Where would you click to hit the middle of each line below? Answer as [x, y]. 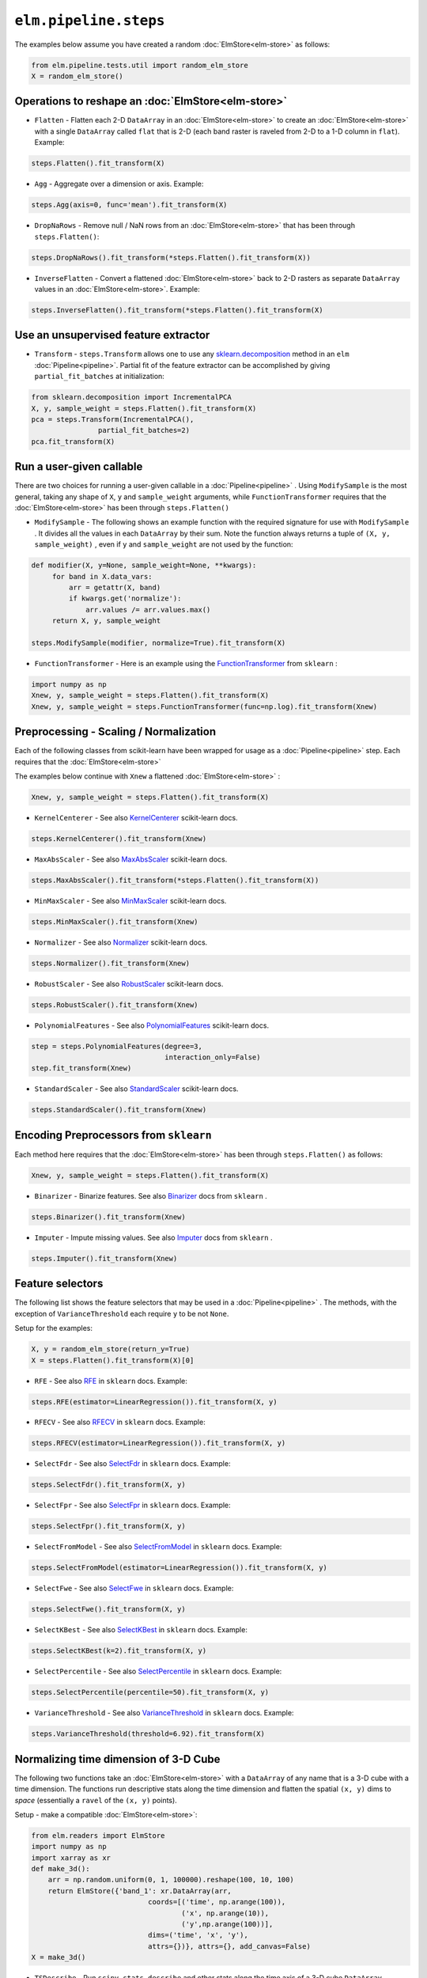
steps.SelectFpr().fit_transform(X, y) [108, 1526]
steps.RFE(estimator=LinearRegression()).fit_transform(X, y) [154, 1402]
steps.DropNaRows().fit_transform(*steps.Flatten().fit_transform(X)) [171, 258]
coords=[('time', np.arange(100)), [217, 1902]
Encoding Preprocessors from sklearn [113, 1135]
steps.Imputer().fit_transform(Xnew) [104, 1258]
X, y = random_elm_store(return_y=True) [110, 1349]
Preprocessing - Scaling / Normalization [115, 732]
